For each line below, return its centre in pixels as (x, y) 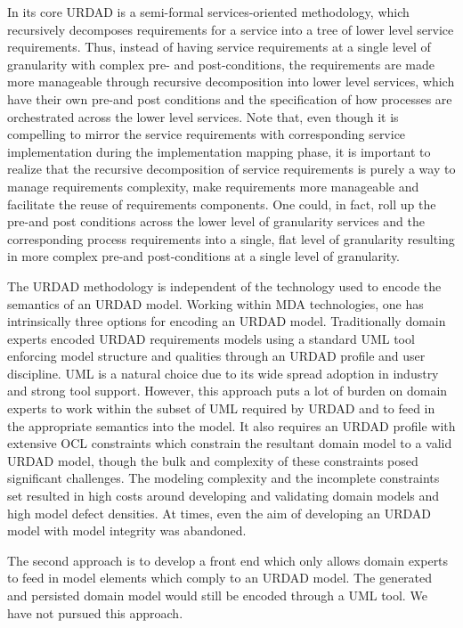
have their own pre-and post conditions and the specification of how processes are (230, 98)
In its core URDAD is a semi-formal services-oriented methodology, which (208, 12)
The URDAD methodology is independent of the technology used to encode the (224, 285)
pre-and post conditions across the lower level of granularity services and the (216, 221)
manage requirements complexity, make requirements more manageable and (213, 186)
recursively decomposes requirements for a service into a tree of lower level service (231, 29)
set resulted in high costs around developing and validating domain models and (223, 496)
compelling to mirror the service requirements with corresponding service (207, 134)
